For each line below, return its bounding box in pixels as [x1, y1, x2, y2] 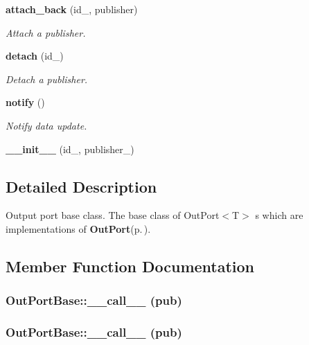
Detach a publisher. [6, 71, 88, 86]
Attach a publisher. [6, 25, 86, 39]
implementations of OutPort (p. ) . [6, 221, 151, 236]
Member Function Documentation [6, 255, 255, 276]
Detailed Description [6, 175, 157, 197]
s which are [255, 208, 303, 222]
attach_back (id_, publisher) [6, 2, 138, 16]
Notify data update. [6, 118, 87, 132]
